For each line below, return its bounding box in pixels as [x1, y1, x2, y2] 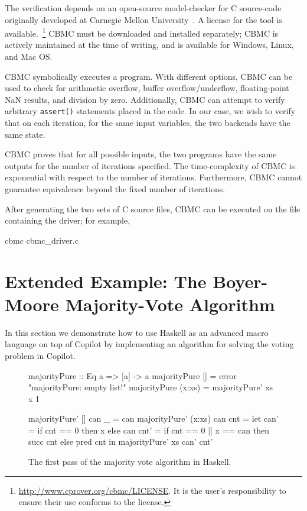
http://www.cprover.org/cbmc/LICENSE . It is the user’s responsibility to [18, 484, 286, 496]
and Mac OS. [5, 50, 53, 63]
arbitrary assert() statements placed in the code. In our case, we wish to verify [5, 105, 296, 117]
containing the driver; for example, [5, 214, 130, 227]
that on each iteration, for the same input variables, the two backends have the [5, 117, 290, 129]
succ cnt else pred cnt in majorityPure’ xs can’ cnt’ [28, 435, 213, 448]
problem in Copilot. [5, 349, 76, 361]
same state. [5, 128, 45, 140]
